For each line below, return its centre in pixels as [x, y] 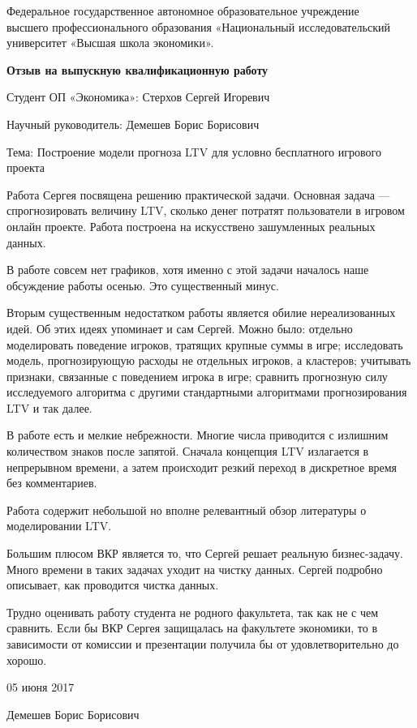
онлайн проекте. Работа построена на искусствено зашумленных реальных [191, 226]
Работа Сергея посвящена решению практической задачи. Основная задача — [198, 194]
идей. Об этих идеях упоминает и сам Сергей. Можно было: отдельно [180, 328]
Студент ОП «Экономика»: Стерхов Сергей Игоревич [138, 97]
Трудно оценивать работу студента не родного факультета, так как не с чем [193, 612]
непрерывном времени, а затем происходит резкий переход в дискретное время [202, 467]
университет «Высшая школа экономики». [110, 43]
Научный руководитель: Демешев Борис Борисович [133, 124]
